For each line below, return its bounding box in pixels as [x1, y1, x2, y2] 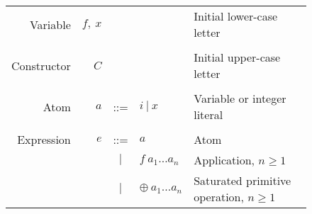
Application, [194, 152, 255, 168]
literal [194, 106, 223, 123]
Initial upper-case [194, 49, 281, 65]
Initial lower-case [194, 8, 278, 24]
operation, [194, 188, 244, 205]
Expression [17, 131, 71, 147]
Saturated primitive [194, 172, 291, 188]
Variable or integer [194, 90, 286, 106]
